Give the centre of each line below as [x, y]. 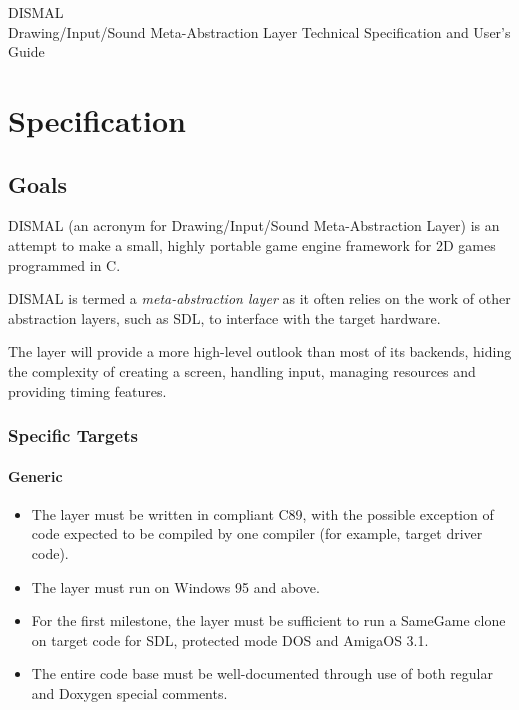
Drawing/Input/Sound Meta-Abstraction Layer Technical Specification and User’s [259, 31]
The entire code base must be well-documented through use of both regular [262, 673]
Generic [35, 475]
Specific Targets [73, 435]
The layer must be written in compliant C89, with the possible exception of [262, 513]
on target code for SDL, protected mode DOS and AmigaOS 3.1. [230, 639]
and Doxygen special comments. [129, 692]
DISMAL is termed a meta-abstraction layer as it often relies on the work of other [259, 298]
